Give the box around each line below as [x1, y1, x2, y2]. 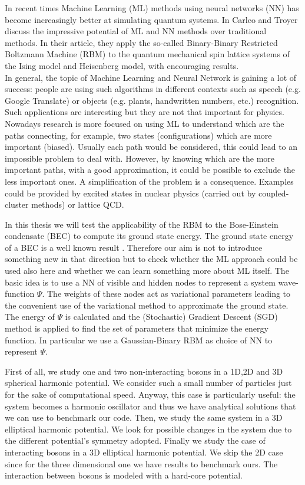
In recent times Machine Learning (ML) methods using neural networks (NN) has [5, 2, 299, 14]
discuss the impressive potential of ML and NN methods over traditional [5, 25, 267, 37]
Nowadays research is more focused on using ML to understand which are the [5, 117, 284, 129]
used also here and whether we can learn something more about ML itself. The [5, 264, 289, 277]
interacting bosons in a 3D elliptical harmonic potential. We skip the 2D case [5, 445, 283, 458]
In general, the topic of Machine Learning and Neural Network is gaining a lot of [5, 71, 297, 83]
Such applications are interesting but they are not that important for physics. [5, 106, 284, 118]
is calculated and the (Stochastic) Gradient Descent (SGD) [65, 310, 278, 323]
